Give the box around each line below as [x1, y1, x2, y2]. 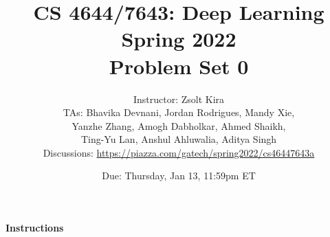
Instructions [5, 221, 64, 235]
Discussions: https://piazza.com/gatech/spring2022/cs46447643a [43, 145, 315, 159]
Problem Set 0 [109, 52, 249, 80]
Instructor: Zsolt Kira [133, 91, 225, 106]
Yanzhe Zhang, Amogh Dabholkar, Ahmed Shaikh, [71, 118, 286, 133]
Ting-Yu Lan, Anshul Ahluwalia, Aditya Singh [80, 132, 277, 146]
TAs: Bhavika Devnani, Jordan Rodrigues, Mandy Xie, [63, 105, 295, 120]
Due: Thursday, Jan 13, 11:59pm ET [102, 168, 256, 183]
